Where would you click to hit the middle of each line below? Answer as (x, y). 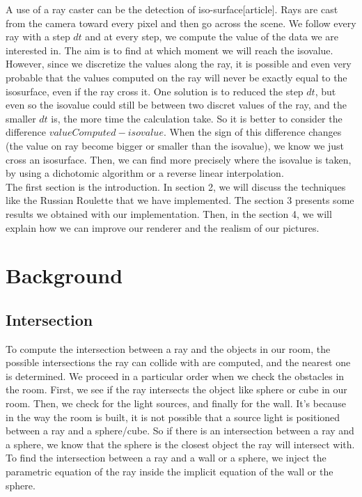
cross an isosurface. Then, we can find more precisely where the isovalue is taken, (179, 159)
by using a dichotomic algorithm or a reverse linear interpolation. (145, 173)
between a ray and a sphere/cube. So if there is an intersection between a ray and (180, 431)
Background (64, 275)
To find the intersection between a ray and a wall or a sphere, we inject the (166, 458)
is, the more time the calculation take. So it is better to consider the (197, 118)
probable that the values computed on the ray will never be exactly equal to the (176, 77)
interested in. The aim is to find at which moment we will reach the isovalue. (170, 50)
